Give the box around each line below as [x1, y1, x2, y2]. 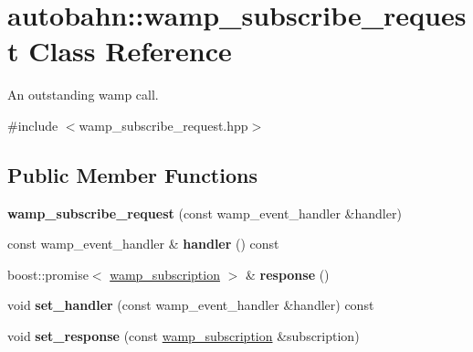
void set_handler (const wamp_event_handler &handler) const [7, 295, 374, 315]
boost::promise [7, 264, 89, 283]
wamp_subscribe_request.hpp [79, 115, 248, 134]
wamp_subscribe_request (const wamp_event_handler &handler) [7, 203, 402, 222]
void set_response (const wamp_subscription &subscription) [7, 326, 360, 346]
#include [7, 115, 58, 134]
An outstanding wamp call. [7, 85, 159, 104]
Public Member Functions [7, 160, 258, 188]
